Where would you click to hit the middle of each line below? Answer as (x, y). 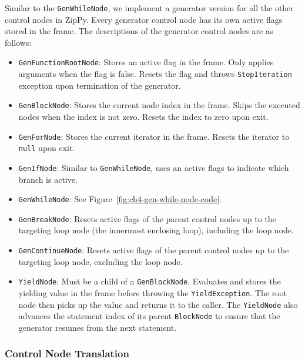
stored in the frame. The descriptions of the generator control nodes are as (139, 31)
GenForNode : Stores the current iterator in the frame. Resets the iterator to (154, 136)
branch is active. (48, 179)
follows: (18, 42)
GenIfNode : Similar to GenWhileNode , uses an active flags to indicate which (154, 167)
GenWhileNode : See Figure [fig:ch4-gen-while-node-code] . (120, 199)
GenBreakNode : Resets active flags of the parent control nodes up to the (147, 218)
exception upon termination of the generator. (100, 85)
